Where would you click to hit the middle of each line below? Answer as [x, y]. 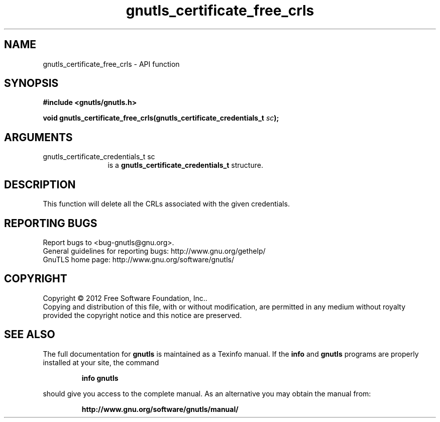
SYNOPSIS [31, 83]
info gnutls [100, 378]
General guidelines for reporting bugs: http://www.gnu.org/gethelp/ [154, 251]
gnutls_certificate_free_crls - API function [111, 64]
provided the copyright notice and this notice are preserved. [142, 315]
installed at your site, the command [101, 362]
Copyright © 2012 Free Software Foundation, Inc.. [125, 298]
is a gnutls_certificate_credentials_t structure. [185, 165]
